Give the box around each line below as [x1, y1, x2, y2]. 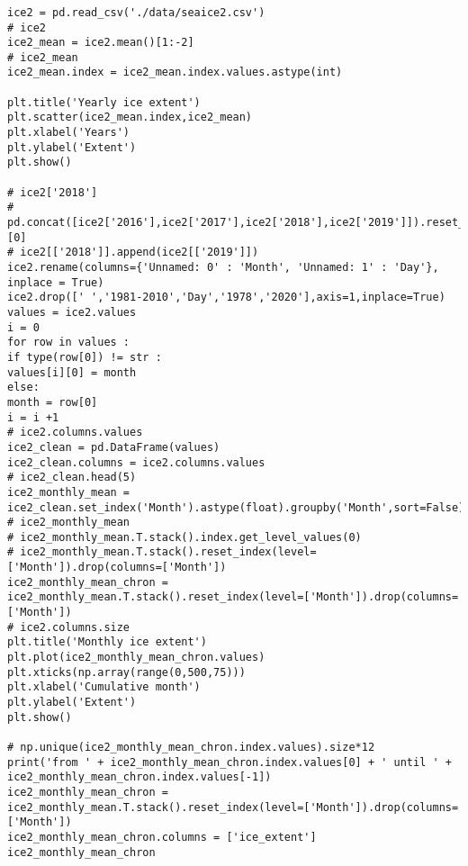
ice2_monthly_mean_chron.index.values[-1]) [7, 771, 272, 784]
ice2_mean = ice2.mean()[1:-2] [7, 36, 194, 50]
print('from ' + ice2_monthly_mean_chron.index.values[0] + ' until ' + [7, 755, 452, 769]
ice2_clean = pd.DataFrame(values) [7, 440, 220, 454]
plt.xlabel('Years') [7, 126, 130, 140]
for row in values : [7, 336, 130, 349]
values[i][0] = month [7, 365, 137, 379]
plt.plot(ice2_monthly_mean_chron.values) [7, 651, 265, 664]
